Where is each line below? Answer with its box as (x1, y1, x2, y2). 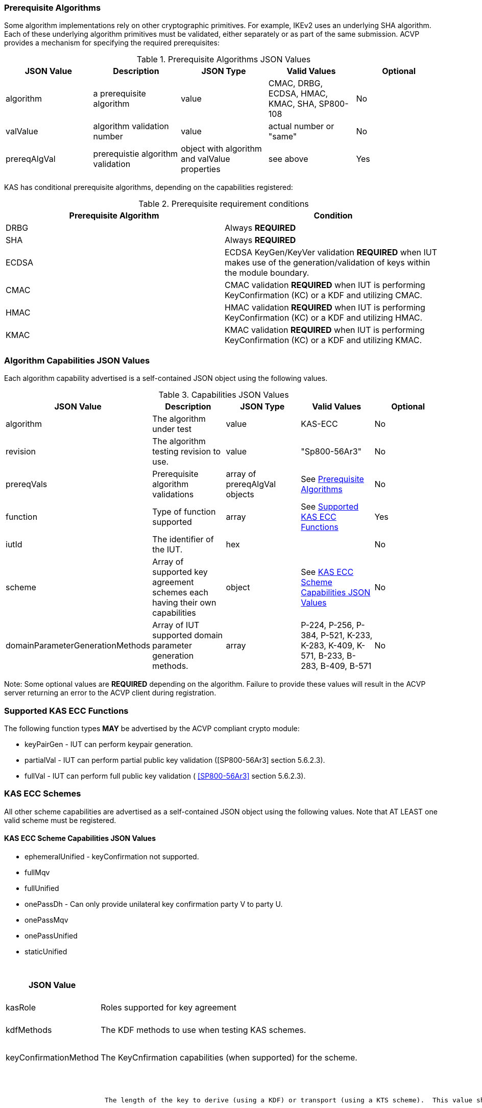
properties (181, 164, 221, 175)
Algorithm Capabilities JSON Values (4, 355, 150, 366)
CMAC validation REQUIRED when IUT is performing (225, 280, 425, 291)
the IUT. (152, 544, 183, 555)
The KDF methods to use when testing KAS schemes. (101, 1024, 306, 1035)
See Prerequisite (301, 474, 364, 485)
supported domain (152, 630, 223, 641)
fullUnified (25, 883, 59, 893)
